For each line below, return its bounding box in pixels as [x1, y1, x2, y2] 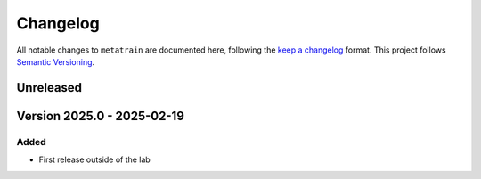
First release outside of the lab [38, 154, 151, 165]
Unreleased [16, 80, 83, 95]
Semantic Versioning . [16, 56, 95, 67]
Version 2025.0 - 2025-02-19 [16, 108, 184, 124]
